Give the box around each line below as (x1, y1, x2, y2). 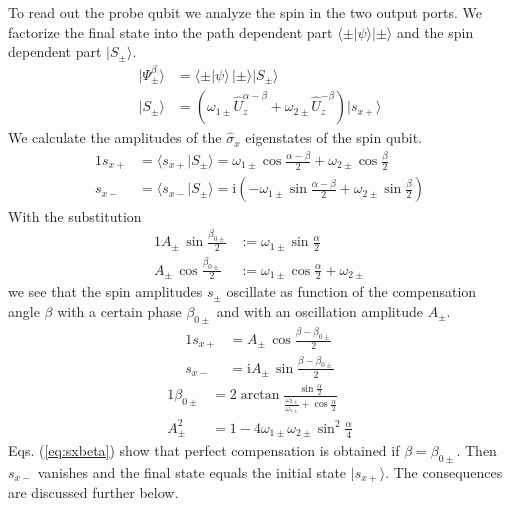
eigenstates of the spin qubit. (245, 127, 423, 148)
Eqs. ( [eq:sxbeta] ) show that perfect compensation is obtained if (8, 439, 400, 460)
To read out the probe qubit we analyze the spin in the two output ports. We (8, 2, 482, 22)
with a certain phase (57, 300, 182, 321)
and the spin (396, 21, 474, 42)
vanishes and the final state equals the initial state (37, 461, 347, 482)
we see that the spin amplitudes (8, 281, 203, 302)
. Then (456, 439, 497, 460)
